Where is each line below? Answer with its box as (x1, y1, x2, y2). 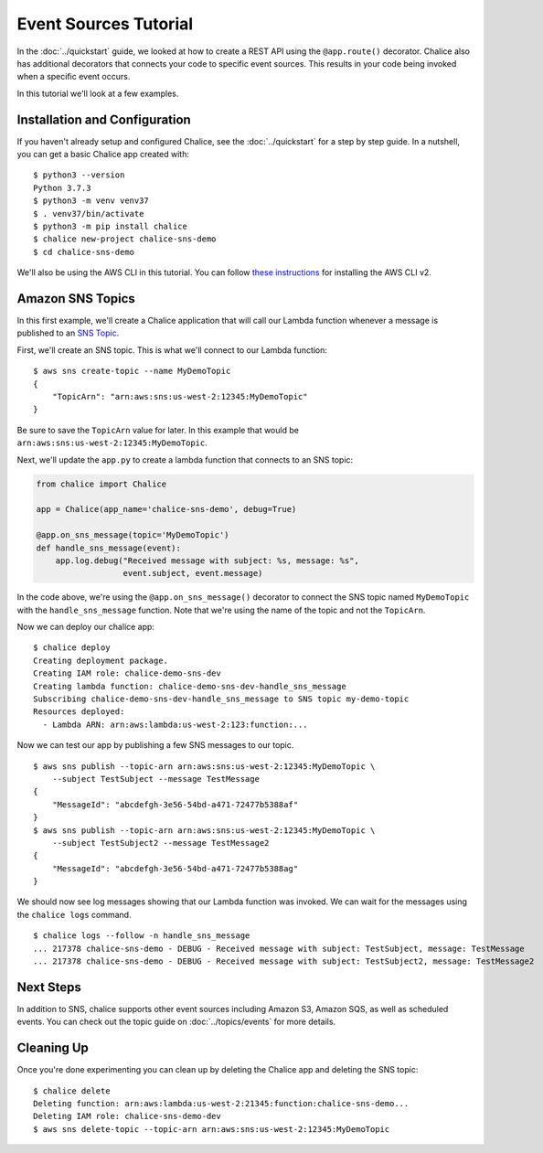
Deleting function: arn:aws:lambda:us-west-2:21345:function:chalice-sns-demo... (33, 1098, 410, 1109)
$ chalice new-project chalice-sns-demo (33, 234, 217, 244)
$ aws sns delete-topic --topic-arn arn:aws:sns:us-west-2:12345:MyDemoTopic (33, 1124, 390, 1134)
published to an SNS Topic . (16, 327, 120, 338)
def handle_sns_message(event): (36, 542, 182, 553)
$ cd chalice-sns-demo (33, 247, 135, 257)
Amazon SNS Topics (16, 291, 136, 306)
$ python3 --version (33, 170, 125, 180)
